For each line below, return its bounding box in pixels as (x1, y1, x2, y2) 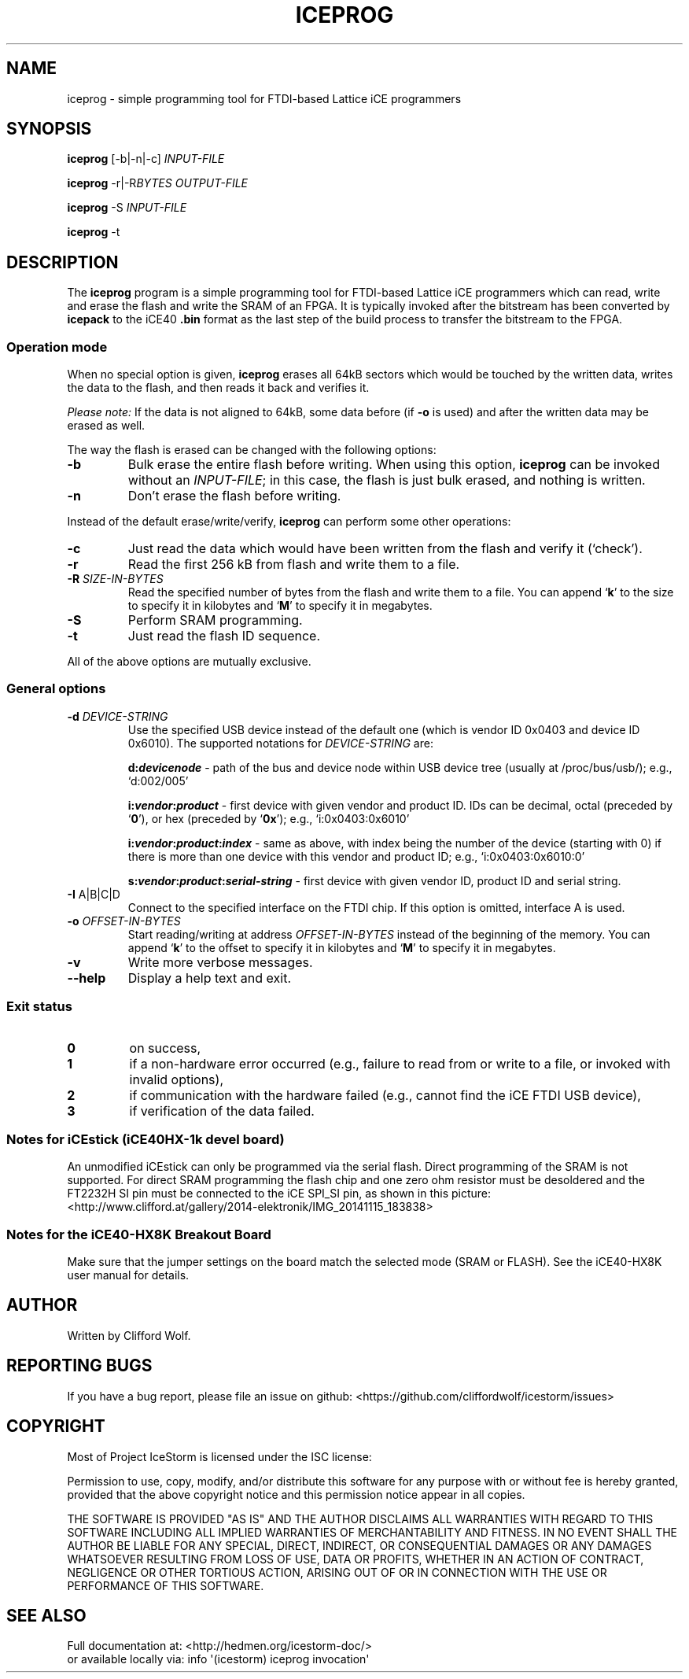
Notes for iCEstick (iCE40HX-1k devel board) (6, 1131, 285, 1147)
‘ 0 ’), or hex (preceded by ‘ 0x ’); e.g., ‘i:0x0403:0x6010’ (127, 811, 410, 825)
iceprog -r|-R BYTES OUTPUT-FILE (67, 176, 249, 190)
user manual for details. (67, 1268, 190, 1282)
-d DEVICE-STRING (67, 709, 168, 723)
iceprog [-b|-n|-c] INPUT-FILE (67, 152, 225, 166)
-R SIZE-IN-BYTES (67, 572, 164, 586)
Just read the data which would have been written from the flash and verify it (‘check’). (127, 541, 643, 557)
